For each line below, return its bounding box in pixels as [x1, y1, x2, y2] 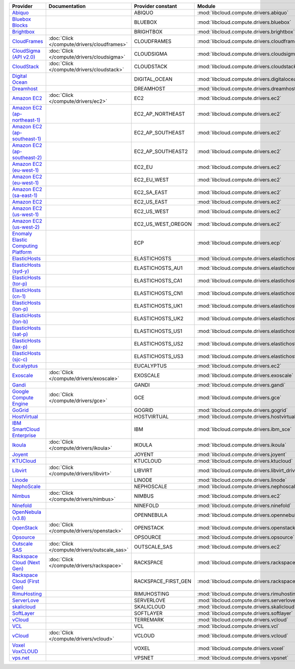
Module [197, 3, 216, 9]
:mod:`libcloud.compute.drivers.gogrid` [197, 407, 288, 414]
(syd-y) [12, 268, 29, 274]
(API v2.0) [12, 54, 35, 60]
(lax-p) [12, 344, 28, 350]
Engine [12, 400, 29, 407]
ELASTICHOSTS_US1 [134, 328, 182, 334]
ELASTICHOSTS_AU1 [134, 265, 183, 271]
